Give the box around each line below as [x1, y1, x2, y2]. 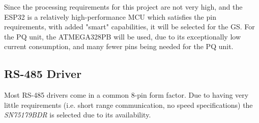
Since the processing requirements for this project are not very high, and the [4, 2, 243, 12]
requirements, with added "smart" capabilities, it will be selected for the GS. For [4, 21, 255, 32]
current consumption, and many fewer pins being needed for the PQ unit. [4, 41, 234, 52]
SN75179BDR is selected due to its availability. [4, 109, 151, 120]
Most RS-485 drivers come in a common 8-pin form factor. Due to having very [4, 90, 249, 100]
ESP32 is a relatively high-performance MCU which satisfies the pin [4, 11, 216, 22]
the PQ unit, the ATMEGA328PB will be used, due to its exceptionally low [4, 31, 241, 42]
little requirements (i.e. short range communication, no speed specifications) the [4, 99, 253, 110]
